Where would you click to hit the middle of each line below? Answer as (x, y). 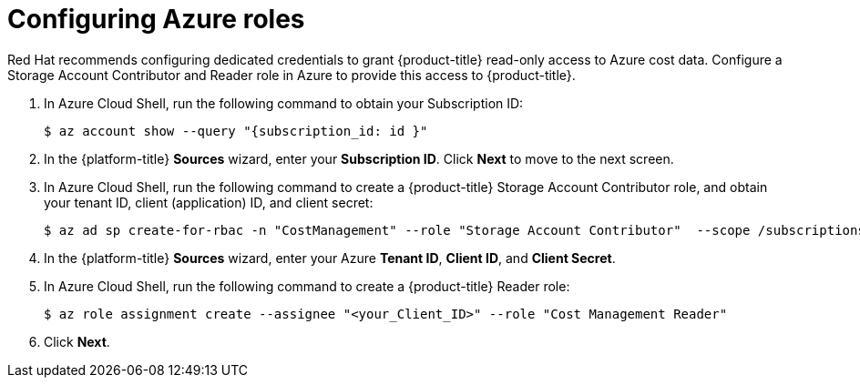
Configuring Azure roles (156, 19)
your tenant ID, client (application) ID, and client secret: (209, 202)
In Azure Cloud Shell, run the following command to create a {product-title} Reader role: (307, 286)
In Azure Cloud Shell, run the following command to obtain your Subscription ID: (284, 103)
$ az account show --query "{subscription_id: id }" (236, 131)
